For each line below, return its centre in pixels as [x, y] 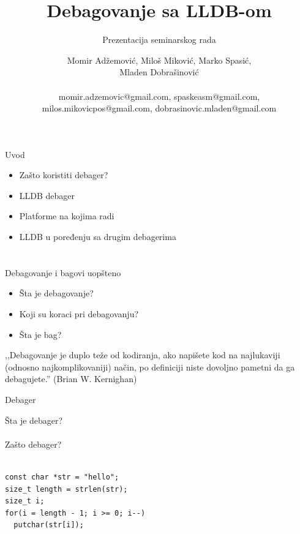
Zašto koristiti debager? [64, 175]
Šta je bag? [40, 334]
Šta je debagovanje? [56, 293]
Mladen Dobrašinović [159, 72]
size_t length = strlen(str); [66, 489]
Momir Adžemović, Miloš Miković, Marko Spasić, [159, 60]
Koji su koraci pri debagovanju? [79, 314]
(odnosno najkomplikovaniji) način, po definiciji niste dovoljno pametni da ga [150, 367]
